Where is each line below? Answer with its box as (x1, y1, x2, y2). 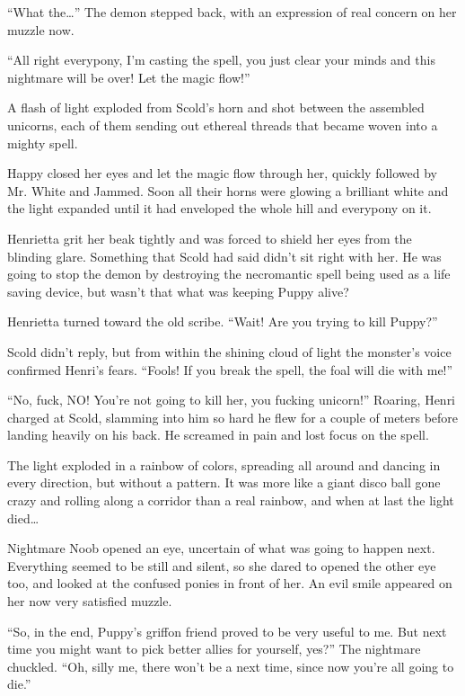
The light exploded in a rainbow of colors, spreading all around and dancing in (7, 455, 441, 474)
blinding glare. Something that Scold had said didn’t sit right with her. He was (7, 246, 442, 265)
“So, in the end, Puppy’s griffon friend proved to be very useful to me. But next (7, 621, 447, 640)
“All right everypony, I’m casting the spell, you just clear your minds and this (7, 50, 435, 69)
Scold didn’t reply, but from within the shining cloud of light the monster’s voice (7, 342, 452, 361)
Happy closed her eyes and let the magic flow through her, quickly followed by (7, 164, 437, 183)
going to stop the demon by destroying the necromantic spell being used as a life (7, 264, 451, 283)
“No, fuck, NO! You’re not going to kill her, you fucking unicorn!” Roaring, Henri (7, 390, 456, 409)
